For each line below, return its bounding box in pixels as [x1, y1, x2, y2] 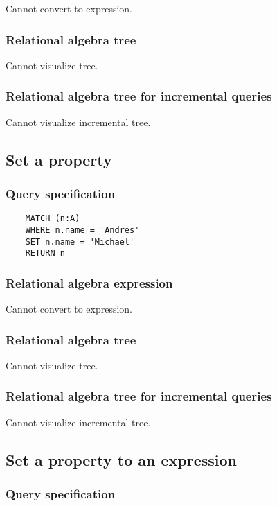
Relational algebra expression [6, 274, 173, 291]
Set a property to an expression [6, 448, 237, 470]
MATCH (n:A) [25, 213, 80, 224]
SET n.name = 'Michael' [25, 236, 135, 247]
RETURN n [25, 248, 65, 259]
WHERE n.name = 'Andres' [25, 225, 140, 235]
